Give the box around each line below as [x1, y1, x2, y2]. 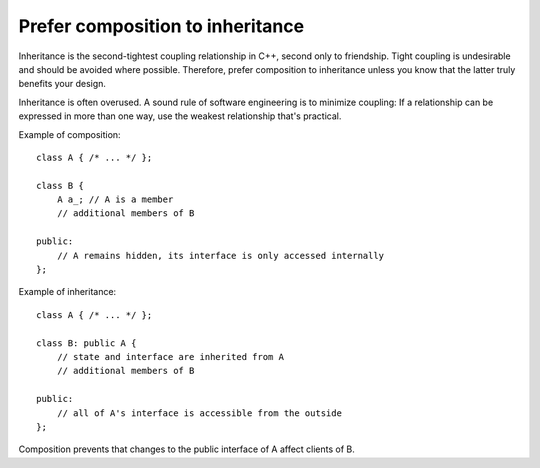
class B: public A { [36, 337, 137, 349]
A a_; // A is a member [56, 194, 174, 205]
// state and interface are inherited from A [56, 351, 285, 362]
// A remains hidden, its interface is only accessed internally [56, 250, 385, 261]
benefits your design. [18, 78, 107, 90]
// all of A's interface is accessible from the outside [56, 407, 342, 419]
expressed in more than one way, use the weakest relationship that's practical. [18, 110, 342, 122]
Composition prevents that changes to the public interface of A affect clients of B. [18, 443, 355, 455]
